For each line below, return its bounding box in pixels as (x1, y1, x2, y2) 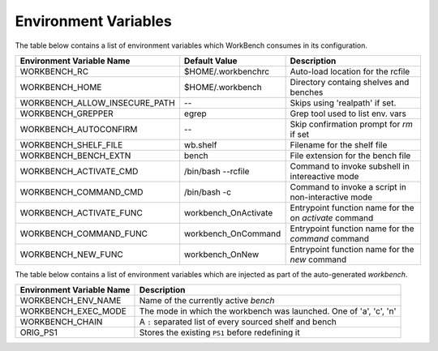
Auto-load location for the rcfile (290, 66, 410, 77)
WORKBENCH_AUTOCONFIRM (19, 123, 138, 135)
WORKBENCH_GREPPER (19, 108, 114, 119)
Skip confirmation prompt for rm (290, 118, 413, 130)
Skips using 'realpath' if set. (290, 97, 397, 109)
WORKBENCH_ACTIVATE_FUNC (19, 207, 144, 218)
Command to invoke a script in (290, 181, 407, 192)
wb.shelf (183, 139, 217, 150)
